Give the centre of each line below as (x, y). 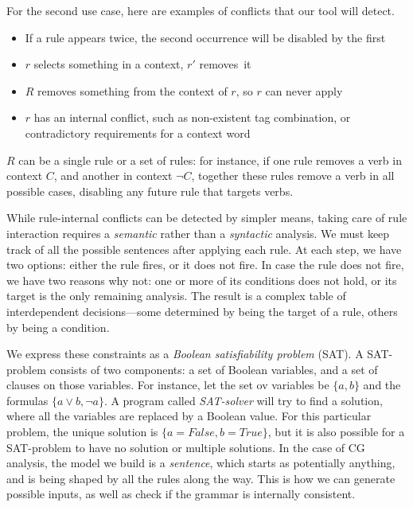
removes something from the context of (132, 90)
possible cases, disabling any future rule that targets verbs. (150, 191)
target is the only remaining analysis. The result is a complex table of (176, 296)
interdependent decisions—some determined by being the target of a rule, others (202, 311)
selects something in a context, (109, 64)
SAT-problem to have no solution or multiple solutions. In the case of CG (186, 447)
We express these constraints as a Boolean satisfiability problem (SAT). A (185, 354)
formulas (27, 400)
